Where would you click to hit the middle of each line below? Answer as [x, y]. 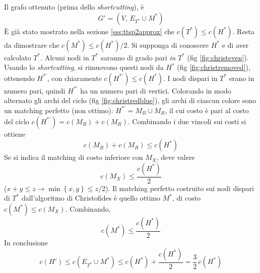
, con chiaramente [74, 78]
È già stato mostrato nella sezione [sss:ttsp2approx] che [89, 31]
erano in [242, 78]
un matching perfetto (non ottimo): [59, 110]
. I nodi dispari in [190, 78]
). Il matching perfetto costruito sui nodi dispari [180, 188]
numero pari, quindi [35, 90]
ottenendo [19, 78]
